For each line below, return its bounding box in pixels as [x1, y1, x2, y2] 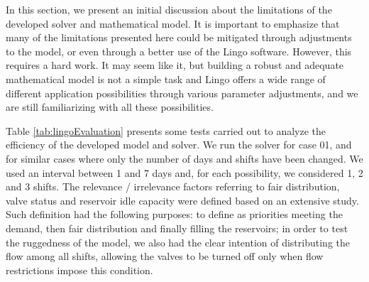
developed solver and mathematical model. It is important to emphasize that [6, 16, 340, 31]
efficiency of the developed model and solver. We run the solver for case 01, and [6, 137, 352, 152]
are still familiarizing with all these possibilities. [6, 99, 214, 114]
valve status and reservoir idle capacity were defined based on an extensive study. [6, 192, 359, 207]
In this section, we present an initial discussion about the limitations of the [6, 2, 332, 16]
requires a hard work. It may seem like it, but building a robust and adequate [6, 58, 344, 72]
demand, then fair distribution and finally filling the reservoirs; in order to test [6, 220, 348, 235]
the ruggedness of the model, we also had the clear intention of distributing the [6, 234, 350, 249]
